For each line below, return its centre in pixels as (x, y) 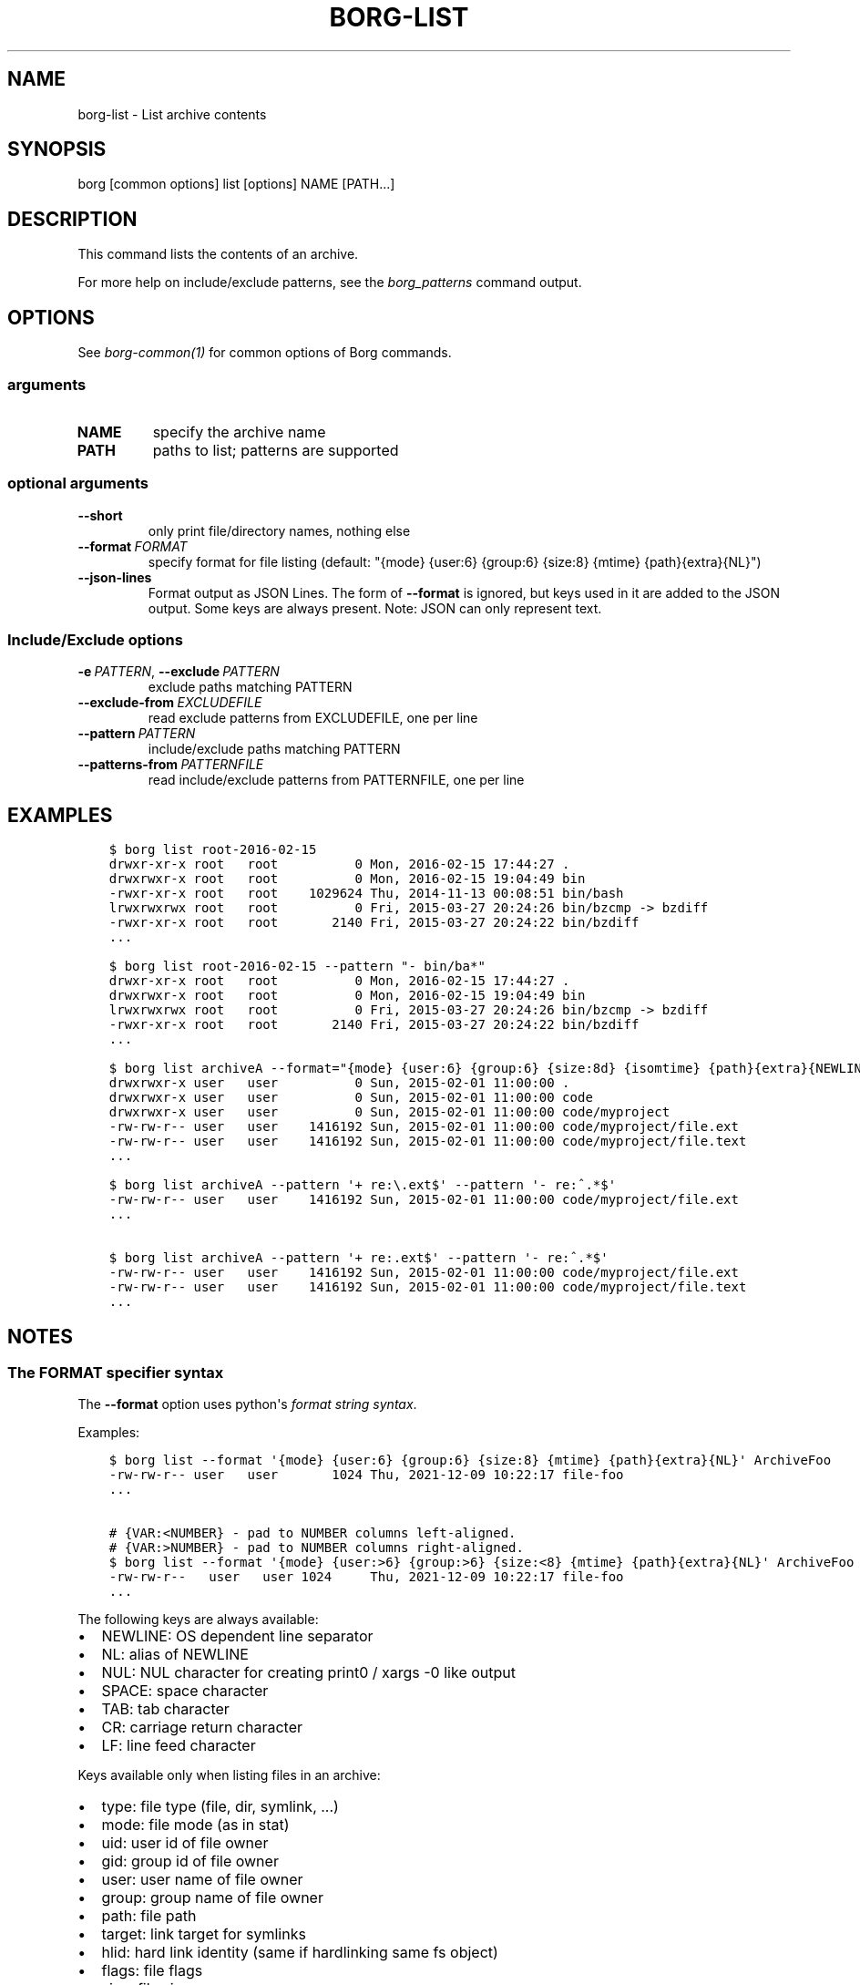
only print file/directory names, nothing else (279, 530)
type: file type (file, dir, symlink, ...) (220, 1807)
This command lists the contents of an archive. (218, 254)
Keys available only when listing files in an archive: (229, 1775)
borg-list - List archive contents (172, 114)
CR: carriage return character (202, 1728)
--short (100, 515)
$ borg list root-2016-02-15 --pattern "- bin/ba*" (297, 967)
